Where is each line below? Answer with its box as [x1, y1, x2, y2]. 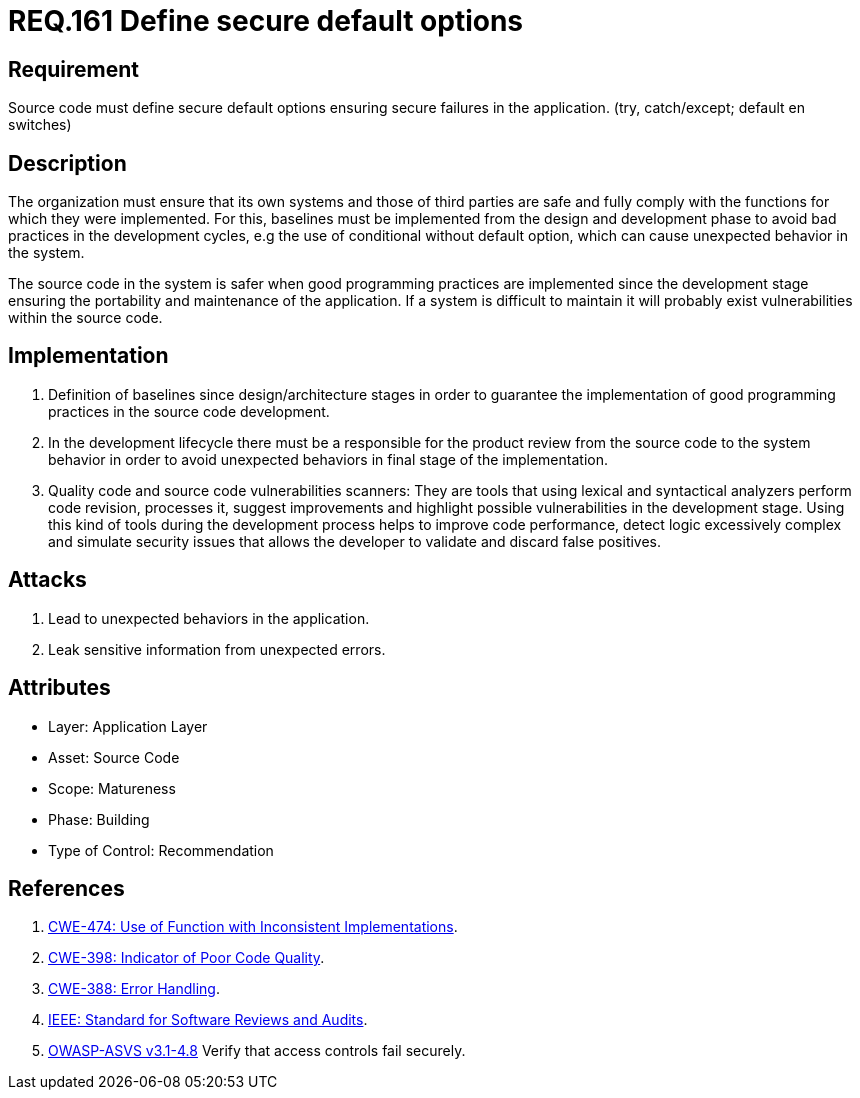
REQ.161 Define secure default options [8, 4, 524, 38]
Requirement [8, 56, 140, 82]
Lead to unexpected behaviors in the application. [48, 609, 370, 627]
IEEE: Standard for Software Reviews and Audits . [48, 1011, 368, 1029]
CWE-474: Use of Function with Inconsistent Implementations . [48, 918, 458, 936]
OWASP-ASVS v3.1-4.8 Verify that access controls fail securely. [48, 1042, 466, 1060]
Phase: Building [48, 810, 150, 828]
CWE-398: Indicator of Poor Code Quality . [48, 949, 325, 967]
